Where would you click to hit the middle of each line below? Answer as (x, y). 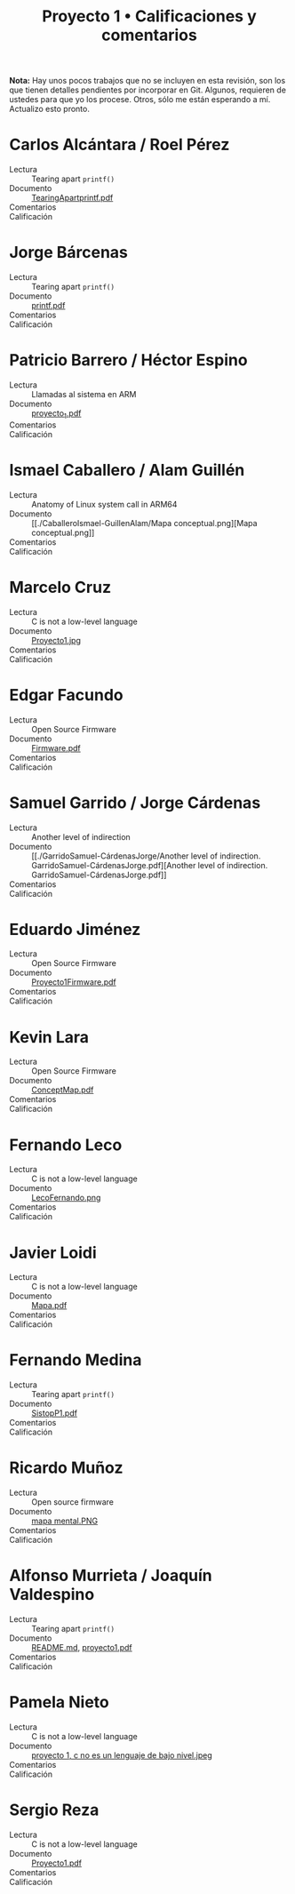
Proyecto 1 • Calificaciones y (149, 16)
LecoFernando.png (66, 1198)
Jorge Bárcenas (69, 253)
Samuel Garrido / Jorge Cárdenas (135, 803)
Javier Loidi (53, 1253)
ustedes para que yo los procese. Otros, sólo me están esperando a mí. (140, 100)
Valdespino (52, 1595)
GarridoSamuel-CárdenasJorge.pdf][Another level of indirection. (150, 865)
